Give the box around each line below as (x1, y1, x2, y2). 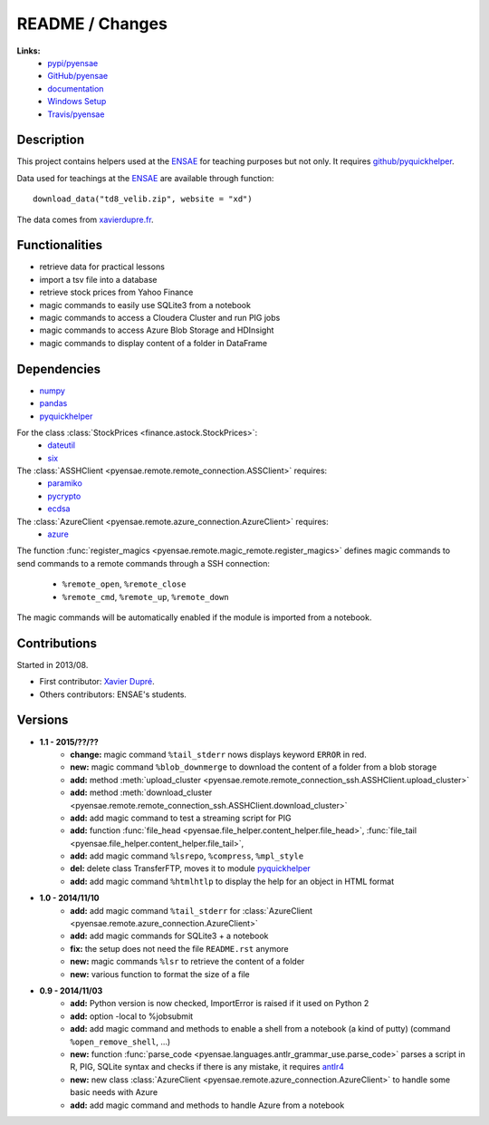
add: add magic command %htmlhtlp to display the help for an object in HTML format (70, 876, 394, 887)
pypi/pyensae (47, 57, 99, 68)
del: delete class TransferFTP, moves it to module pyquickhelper (70, 863, 312, 874)
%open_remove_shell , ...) (70, 1036, 171, 1047)
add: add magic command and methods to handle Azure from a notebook (70, 1100, 345, 1110)
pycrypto (47, 490, 81, 501)
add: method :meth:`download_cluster (70, 787, 213, 798)
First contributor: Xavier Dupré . (39, 676, 156, 687)
